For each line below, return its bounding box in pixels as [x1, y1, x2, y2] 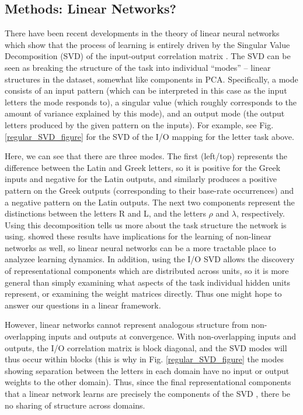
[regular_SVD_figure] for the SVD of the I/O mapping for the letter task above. [5, 130, 294, 142]
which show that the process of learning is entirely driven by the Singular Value [5, 38, 290, 50]
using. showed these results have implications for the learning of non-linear [5, 230, 271, 242]
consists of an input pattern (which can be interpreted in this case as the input [5, 84, 287, 97]
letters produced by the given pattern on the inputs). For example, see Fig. [5, 118, 274, 131]
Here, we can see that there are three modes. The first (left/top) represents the [5, 150, 287, 162]
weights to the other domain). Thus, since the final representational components [5, 376, 291, 388]
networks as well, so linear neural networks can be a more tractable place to [5, 241, 276, 253]
